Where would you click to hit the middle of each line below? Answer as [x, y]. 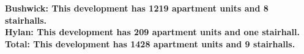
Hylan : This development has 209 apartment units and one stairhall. [152, 32]
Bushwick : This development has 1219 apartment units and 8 [137, 8]
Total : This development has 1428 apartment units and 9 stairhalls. [150, 43]
